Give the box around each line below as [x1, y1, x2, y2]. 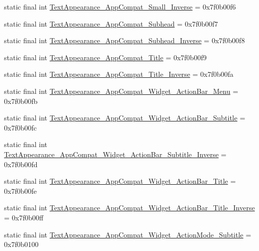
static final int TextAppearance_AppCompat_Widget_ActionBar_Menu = [4, 85, 238, 96]
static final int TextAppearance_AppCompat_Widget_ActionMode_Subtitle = [4, 229, 251, 239]
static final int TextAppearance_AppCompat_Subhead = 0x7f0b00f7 [4, 18, 218, 29]
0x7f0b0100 [4, 239, 39, 249]
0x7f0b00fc [4, 122, 37, 133]
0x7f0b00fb [4, 95, 38, 106]
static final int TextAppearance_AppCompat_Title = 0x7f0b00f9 [4, 52, 207, 62]
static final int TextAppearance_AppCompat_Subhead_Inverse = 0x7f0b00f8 [4, 35, 245, 46]
